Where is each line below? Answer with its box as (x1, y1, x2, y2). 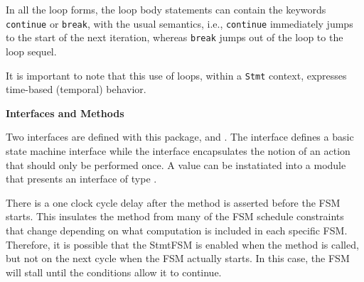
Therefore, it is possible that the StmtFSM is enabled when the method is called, (6, 237, 359, 251)
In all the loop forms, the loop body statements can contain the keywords (6, 2, 326, 16)
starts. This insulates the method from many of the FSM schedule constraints (6, 209, 344, 224)
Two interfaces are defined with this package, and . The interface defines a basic (6, 129, 354, 144)
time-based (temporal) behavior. (6, 82, 146, 97)
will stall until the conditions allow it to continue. (6, 264, 222, 279)
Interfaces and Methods (6, 105, 124, 120)
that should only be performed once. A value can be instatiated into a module (6, 157, 346, 172)
